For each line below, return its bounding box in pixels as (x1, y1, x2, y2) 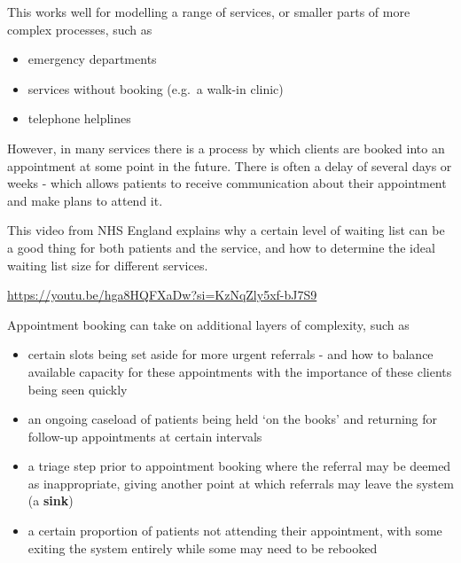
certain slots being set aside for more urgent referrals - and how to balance (27, 345, 434, 364)
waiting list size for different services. (7, 255, 208, 274)
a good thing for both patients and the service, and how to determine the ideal (7, 238, 435, 256)
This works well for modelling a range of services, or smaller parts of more (7, 3, 410, 20)
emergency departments (27, 50, 157, 68)
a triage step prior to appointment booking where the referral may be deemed (27, 457, 451, 475)
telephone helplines (27, 109, 131, 128)
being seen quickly (27, 379, 128, 398)
